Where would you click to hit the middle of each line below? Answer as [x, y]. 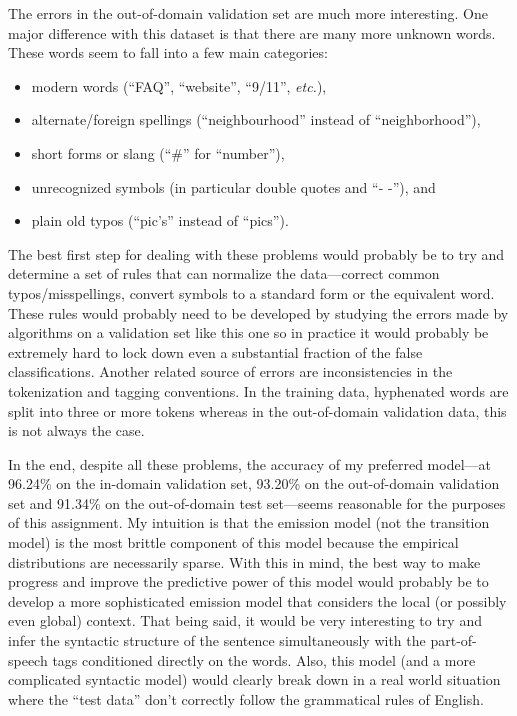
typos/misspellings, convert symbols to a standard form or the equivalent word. [251, 292]
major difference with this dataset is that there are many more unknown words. [252, 32]
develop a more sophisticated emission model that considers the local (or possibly [257, 600]
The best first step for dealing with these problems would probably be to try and [256, 253]
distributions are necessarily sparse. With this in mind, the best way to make [244, 561]
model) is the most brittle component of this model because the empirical [233, 542]
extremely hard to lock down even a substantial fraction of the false [215, 351]
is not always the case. [76, 430]
